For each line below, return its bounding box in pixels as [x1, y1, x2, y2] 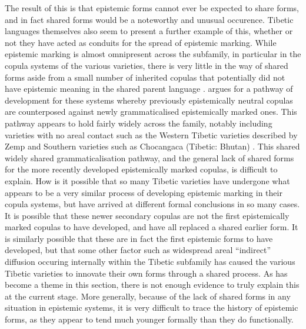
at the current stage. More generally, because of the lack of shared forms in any [5, 290, 291, 302]
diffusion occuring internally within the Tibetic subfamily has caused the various [5, 255, 295, 268]
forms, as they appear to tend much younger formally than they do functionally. [5, 313, 294, 325]
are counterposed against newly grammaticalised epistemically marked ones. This [5, 105, 297, 118]
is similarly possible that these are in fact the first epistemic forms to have [5, 232, 273, 244]
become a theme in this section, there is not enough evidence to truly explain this [5, 278, 300, 291]
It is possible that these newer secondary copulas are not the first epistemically [5, 209, 290, 221]
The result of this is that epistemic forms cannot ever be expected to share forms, [5, 2, 300, 14]
